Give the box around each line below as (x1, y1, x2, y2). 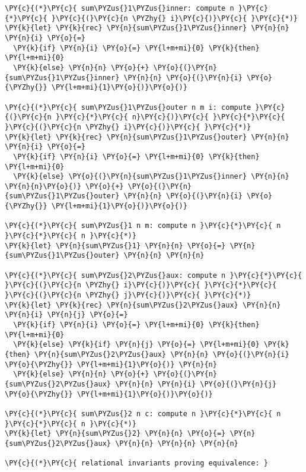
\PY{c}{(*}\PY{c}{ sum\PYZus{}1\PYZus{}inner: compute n (5, 4, 234, 12)
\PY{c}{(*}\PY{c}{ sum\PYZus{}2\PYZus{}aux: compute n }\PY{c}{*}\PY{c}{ (5, 271, 302, 280)
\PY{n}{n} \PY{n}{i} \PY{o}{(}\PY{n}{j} (115, 379, 277, 388)
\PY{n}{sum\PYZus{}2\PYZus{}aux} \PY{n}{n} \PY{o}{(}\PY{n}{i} (34, 350, 289, 359)
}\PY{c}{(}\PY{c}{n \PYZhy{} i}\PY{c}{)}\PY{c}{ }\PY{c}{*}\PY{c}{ (5, 281, 277, 290)
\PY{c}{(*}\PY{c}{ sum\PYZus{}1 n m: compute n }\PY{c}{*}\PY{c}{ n (5, 221, 281, 230)
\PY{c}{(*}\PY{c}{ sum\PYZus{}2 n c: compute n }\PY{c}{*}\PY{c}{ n (5, 409, 281, 418)
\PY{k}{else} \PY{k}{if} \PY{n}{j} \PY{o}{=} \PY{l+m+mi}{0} (13, 340, 260, 349)
